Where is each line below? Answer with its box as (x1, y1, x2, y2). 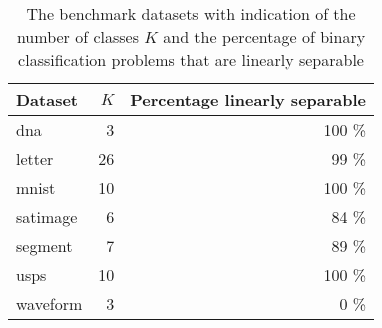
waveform (16, 292, 83, 315)
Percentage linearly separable (130, 88, 367, 111)
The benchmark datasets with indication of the (26, 2, 356, 25)
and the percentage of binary (163, 25, 366, 48)
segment (16, 234, 73, 257)
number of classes (16, 25, 139, 48)
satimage (16, 205, 78, 228)
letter (16, 147, 54, 170)
